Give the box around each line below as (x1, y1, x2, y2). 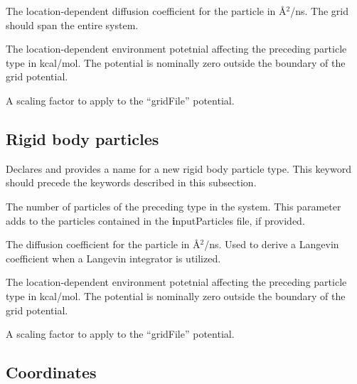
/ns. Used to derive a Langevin (204, 237, 339, 252)
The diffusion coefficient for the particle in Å (6, 237, 201, 252)
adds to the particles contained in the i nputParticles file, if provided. (6, 213, 305, 228)
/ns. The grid (290, 4, 348, 18)
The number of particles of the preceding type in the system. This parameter (6, 198, 341, 213)
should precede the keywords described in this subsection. (6, 175, 257, 190)
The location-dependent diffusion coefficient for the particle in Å (6, 4, 287, 18)
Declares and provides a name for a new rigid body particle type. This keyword (6, 161, 351, 176)
